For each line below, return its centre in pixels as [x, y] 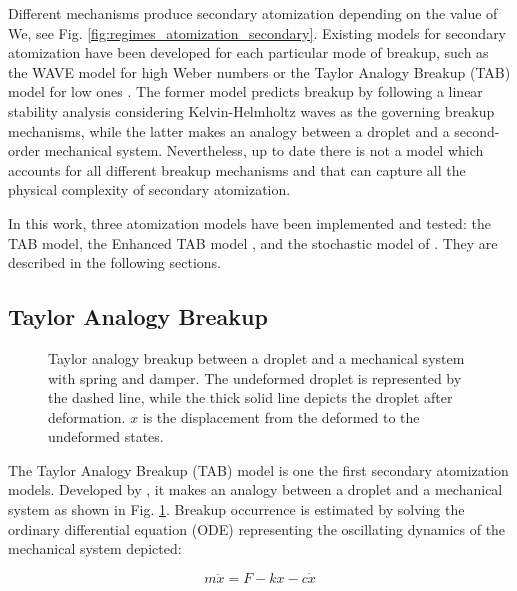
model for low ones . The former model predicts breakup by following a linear [245, 91]
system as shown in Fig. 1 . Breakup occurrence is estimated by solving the [236, 509]
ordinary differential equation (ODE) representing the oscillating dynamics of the [257, 528]
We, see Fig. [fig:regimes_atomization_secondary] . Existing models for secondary [257, 32]
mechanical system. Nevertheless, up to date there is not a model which [264, 150]
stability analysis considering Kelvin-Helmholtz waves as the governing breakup [251, 110]
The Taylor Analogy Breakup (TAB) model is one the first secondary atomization [258, 469]
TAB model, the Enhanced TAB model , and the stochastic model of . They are [253, 242]
